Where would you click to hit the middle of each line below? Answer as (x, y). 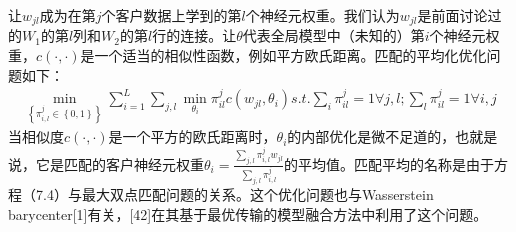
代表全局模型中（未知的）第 (333, 35)
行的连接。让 (194, 35)
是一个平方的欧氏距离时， (192, 136)
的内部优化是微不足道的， (371, 136)
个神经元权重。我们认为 (322, 15)
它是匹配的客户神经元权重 (119, 163)
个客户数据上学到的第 (171, 15)
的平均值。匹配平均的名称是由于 (389, 163)
